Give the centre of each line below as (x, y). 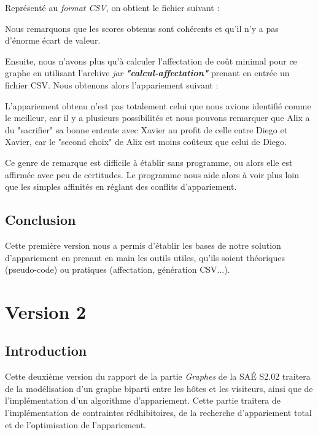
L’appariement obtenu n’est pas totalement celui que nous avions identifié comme (158, 105)
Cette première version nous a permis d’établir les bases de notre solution (143, 245)
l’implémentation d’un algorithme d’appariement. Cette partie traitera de (143, 400)
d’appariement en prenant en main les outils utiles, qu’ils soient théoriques (145, 257)
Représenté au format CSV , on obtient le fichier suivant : (112, 7)
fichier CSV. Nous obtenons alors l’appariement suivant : (112, 84)
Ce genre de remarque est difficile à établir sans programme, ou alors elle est (149, 162)
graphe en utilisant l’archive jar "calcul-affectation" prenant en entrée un (147, 73)
